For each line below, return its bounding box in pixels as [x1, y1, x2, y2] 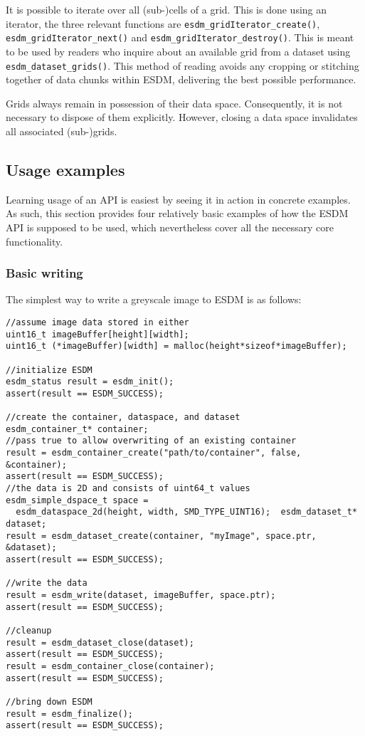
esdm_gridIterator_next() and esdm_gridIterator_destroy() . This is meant [6, 30, 354, 45]
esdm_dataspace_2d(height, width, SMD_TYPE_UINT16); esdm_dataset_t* [16, 507, 357, 517]
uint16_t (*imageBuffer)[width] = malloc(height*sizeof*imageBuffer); [6, 341, 347, 352]
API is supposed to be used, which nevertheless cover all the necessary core [6, 219, 334, 234]
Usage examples [6, 158, 125, 180]
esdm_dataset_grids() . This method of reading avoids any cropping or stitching [6, 58, 359, 73]
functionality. [6, 233, 63, 248]
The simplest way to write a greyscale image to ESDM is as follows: [6, 292, 302, 307]
